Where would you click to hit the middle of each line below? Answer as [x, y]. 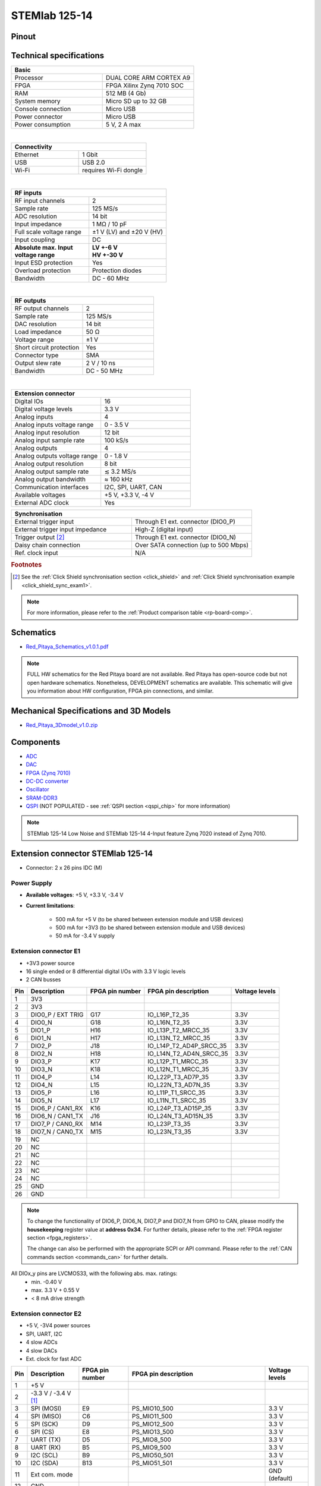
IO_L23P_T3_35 [169, 1123]
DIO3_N [42, 1069]
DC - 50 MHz [104, 371]
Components [36, 742]
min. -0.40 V [47, 1282]
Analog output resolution [49, 464]
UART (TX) [46, 1440]
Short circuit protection [47, 348]
